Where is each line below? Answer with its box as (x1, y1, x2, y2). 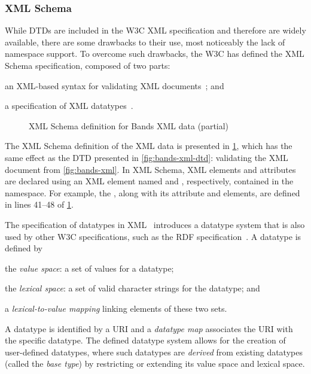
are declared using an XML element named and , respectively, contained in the (5, 175, 294, 187)
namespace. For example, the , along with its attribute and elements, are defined (5, 186, 300, 199)
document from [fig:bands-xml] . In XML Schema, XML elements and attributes (5, 163, 296, 175)
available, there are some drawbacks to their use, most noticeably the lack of (5, 35, 285, 48)
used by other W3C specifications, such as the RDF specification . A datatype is (5, 230, 301, 242)
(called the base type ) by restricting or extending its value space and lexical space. (5, 357, 305, 370)
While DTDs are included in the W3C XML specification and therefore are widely (5, 24, 306, 37)
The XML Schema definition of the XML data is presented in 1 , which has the (5, 139, 292, 152)
